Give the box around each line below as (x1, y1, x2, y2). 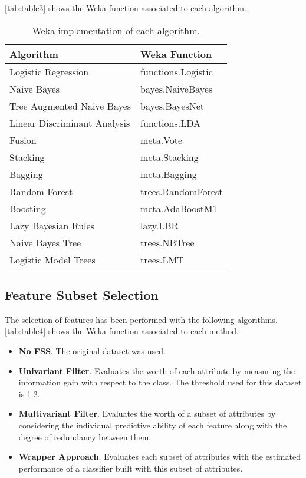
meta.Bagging (140, 167, 197, 181)
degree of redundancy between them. (18, 430, 152, 443)
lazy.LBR (140, 218, 179, 232)
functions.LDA (140, 116, 200, 130)
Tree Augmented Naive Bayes (9, 98, 131, 113)
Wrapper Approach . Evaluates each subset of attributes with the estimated (18, 450, 301, 463)
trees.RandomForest (140, 184, 223, 198)
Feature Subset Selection (5, 285, 159, 304)
